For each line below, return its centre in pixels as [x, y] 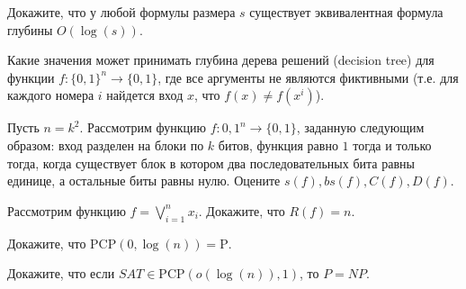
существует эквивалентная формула [346, 12]
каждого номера [51, 95]
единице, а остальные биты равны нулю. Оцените [144, 181]
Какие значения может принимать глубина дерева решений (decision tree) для [221, 60]
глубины [30, 29]
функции [31, 77]
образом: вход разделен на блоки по [106, 144]
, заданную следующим [360, 127]
